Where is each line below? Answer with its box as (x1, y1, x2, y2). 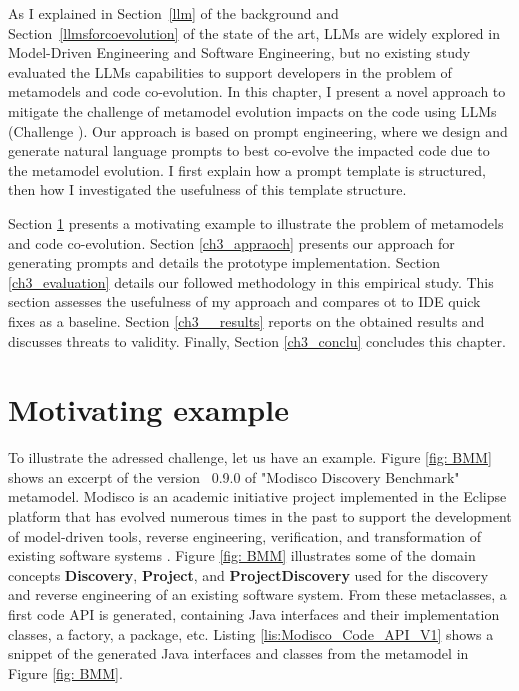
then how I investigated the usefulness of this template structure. (8, 179, 407, 200)
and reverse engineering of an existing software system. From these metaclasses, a (8, 584, 507, 605)
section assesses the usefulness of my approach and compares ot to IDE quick (8, 291, 481, 312)
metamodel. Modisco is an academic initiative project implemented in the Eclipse (8, 486, 507, 507)
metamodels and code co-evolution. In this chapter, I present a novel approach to (8, 81, 506, 102)
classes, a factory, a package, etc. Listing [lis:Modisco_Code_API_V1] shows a (8, 623, 494, 644)
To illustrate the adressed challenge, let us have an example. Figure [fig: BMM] (8, 447, 492, 468)
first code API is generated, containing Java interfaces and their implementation (8, 603, 500, 624)
